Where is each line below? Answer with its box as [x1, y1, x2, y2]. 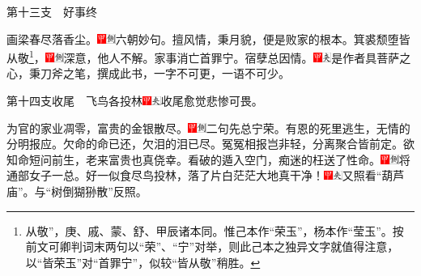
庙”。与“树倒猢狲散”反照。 [6, 183, 147, 199]
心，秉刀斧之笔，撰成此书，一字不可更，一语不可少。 [6, 65, 290, 82]
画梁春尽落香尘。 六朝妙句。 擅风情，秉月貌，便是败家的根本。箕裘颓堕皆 [6, 30, 410, 47]
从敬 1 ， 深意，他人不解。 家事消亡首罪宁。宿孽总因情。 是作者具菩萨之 [6, 47, 411, 66]
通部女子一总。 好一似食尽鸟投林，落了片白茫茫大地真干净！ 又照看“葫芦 [6, 167, 405, 184]
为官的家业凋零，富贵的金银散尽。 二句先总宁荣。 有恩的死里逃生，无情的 [6, 119, 410, 136]
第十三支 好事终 [6, 3, 97, 19]
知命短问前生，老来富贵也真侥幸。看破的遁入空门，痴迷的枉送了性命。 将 [6, 151, 410, 168]
